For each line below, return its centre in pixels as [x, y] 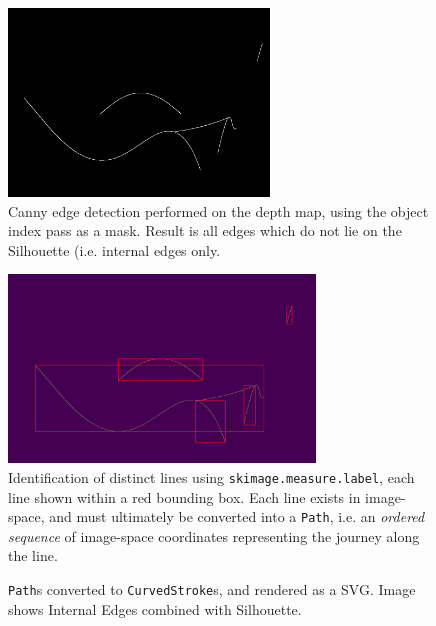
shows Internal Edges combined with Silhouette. [155, 608]
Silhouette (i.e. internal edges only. [114, 249]
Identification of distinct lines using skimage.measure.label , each [211, 476]
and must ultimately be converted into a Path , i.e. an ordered [237, 516]
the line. [33, 555]
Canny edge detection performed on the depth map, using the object [218, 210]
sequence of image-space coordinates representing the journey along [214, 535]
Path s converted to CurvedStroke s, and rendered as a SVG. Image [212, 589]
